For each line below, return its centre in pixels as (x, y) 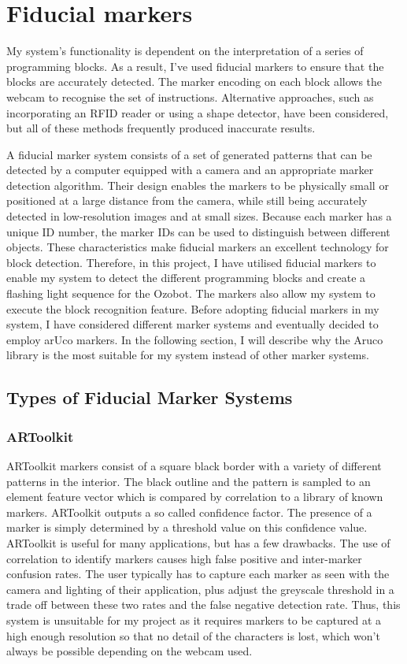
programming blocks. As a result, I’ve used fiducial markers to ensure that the (195, 66)
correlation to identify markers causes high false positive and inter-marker (184, 558)
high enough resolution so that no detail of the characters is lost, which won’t (193, 635)
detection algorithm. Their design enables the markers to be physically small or (198, 185)
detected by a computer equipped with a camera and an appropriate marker (190, 170)
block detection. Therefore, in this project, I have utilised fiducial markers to (191, 262)
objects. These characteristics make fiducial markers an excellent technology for (198, 247)
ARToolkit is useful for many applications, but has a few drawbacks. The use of (198, 542)
